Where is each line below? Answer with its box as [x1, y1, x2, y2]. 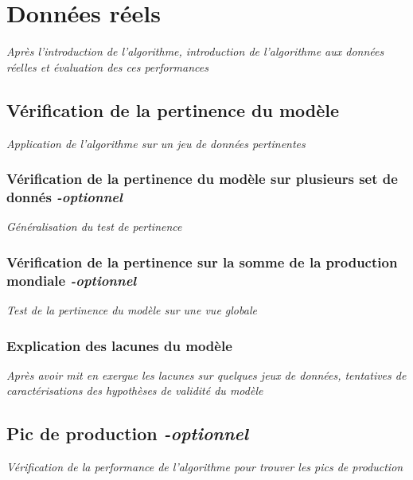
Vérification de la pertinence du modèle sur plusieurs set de [6, 169, 398, 189]
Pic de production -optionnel [6, 421, 249, 446]
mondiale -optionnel [6, 270, 137, 290]
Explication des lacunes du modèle [6, 335, 232, 355]
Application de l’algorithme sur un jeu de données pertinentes [6, 135, 306, 151]
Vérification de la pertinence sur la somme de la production [6, 252, 398, 271]
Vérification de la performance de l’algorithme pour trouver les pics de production [6, 459, 403, 475]
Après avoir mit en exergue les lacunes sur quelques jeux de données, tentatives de [6, 366, 407, 383]
